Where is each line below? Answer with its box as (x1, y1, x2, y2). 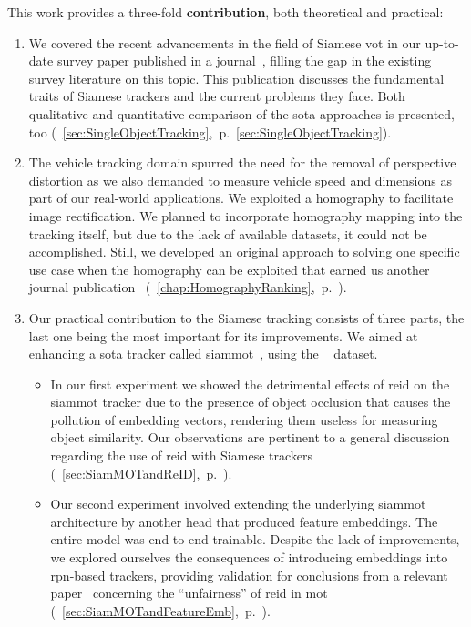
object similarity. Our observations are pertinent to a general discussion (50, 428, 450, 447)
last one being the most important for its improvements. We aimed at (28, 326, 418, 345)
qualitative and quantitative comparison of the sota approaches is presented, (28, 104, 455, 123)
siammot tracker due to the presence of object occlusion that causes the (50, 392, 451, 411)
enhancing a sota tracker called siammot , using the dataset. (28, 344, 378, 363)
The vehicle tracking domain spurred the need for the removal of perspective (28, 153, 456, 172)
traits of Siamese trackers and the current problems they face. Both (28, 86, 405, 106)
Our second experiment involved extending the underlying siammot (50, 494, 426, 513)
